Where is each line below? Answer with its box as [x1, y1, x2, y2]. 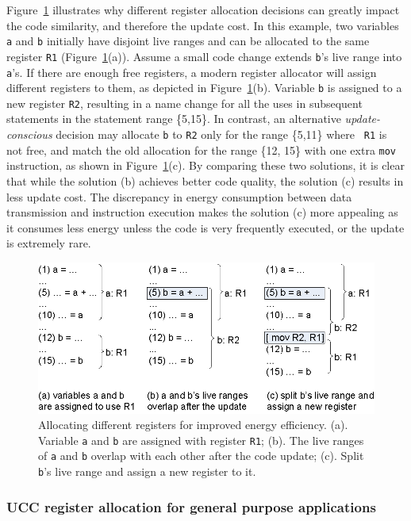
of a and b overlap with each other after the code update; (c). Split [38, 447, 364, 464]
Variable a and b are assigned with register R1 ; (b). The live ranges [38, 431, 364, 448]
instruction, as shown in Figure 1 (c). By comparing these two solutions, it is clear [6, 157, 405, 174]
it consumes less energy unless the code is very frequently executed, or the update [6, 219, 405, 236]
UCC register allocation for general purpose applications [6, 496, 376, 516]
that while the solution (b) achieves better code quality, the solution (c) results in [6, 172, 404, 189]
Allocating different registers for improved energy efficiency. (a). [38, 416, 348, 433]
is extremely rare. [6, 235, 91, 251]
